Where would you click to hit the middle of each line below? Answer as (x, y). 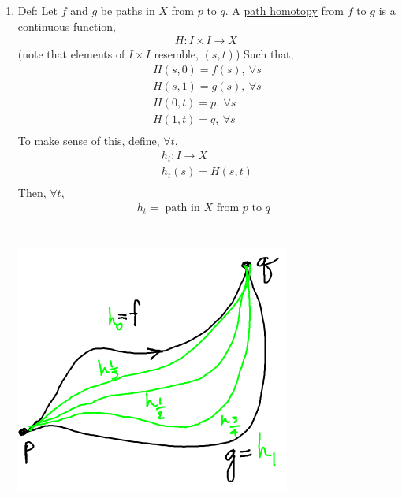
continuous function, (67, 26)
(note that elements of (71, 54)
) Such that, (264, 54)
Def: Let (37, 10)
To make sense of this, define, (89, 140)
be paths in (128, 10)
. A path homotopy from (284, 10)
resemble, (176, 54)
